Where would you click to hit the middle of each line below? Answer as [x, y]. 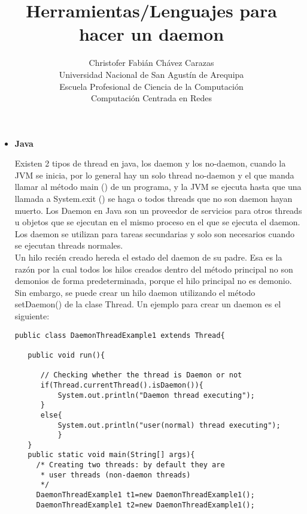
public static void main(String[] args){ [111, 455]
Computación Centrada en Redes [151, 98]
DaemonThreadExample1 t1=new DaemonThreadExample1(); [145, 495]
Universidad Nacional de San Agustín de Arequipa [151, 74]
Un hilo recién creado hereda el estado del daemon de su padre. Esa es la [148, 257]
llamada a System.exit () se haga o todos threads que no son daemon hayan [153, 199]
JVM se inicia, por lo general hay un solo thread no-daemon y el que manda [154, 175]
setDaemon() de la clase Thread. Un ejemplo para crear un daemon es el [148, 304]
